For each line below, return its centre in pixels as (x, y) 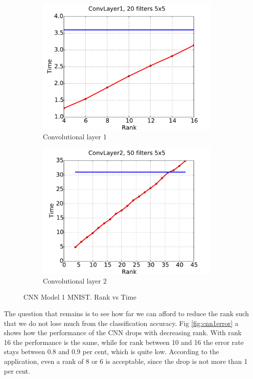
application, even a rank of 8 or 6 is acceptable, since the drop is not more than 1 (126, 361)
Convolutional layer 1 (75, 136)
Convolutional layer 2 (75, 280)
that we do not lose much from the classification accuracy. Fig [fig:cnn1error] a (121, 323)
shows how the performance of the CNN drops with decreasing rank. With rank (123, 332)
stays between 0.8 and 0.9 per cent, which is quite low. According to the (112, 351)
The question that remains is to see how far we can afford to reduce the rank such (126, 313)
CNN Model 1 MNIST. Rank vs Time (80, 297)
